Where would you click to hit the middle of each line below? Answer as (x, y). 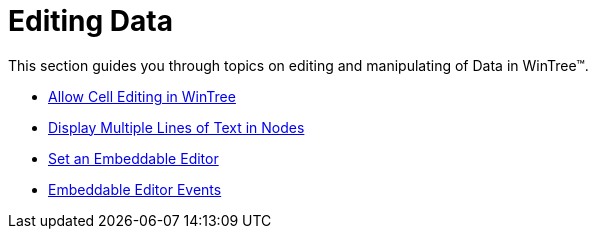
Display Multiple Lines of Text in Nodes (176, 127)
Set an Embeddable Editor (133, 158)
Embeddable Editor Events (135, 189)
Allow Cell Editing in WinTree (142, 96)
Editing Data (90, 21)
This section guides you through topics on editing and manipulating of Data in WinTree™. (298, 65)
